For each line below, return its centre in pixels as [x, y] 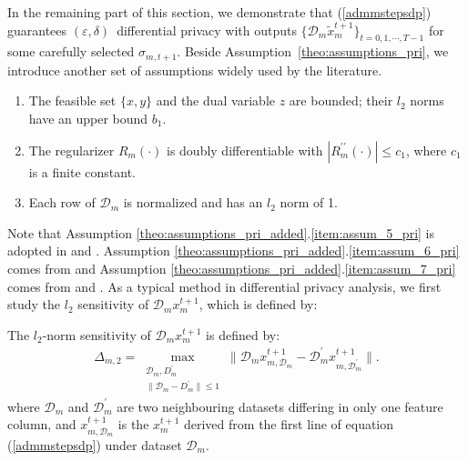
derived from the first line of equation [289, 424]
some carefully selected [71, 51]
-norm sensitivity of [97, 334]
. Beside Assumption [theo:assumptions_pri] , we [313, 51]
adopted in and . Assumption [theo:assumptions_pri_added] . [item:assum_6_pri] [234, 251]
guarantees [37, 30]
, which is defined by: [258, 304]
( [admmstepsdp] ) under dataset [95, 445]
